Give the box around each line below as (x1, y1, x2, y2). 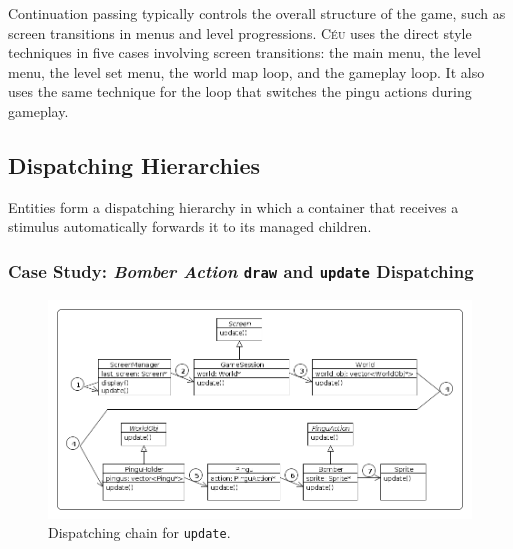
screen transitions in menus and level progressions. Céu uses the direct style (8, 22, 472, 43)
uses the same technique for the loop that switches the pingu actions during (8, 81, 472, 102)
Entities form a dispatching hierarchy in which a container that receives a (8, 196, 459, 217)
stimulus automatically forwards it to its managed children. (8, 216, 372, 237)
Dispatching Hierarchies (8, 149, 261, 180)
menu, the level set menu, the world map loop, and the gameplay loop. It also (8, 61, 485, 82)
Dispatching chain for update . (48, 522, 231, 543)
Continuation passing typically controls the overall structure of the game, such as (8, 3, 506, 23)
